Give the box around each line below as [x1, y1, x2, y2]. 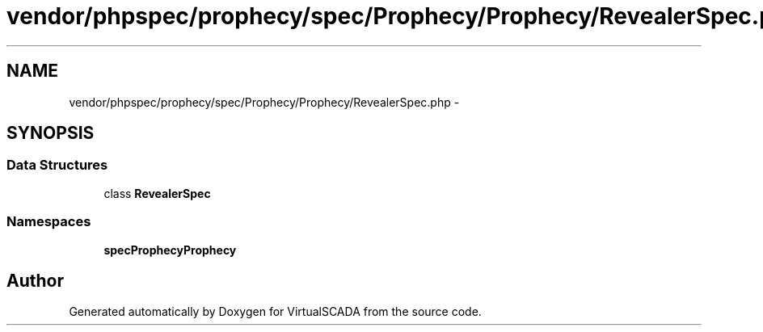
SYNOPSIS [6, 123, 95, 144]
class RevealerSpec [103, 186, 211, 200]
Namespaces [6, 213, 91, 230]
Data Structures [6, 157, 108, 174]
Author [6, 270, 64, 291]
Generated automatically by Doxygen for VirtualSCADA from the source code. [69, 305, 482, 319]
